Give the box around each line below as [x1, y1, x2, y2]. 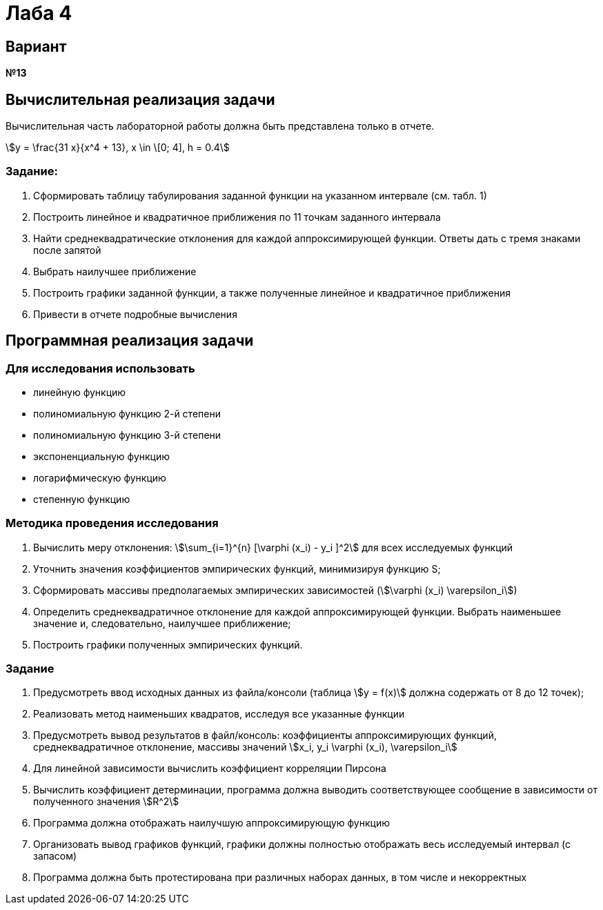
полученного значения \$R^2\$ [33, 795, 179, 808]
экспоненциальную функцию [33, 450, 170, 462]
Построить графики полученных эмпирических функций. [33, 638, 303, 651]
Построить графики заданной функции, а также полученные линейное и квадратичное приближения [33, 286, 511, 299]
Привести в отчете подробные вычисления [33, 308, 237, 320]
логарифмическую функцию [33, 471, 166, 484]
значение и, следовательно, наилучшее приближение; [33, 617, 291, 629]
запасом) [33, 850, 77, 862]
